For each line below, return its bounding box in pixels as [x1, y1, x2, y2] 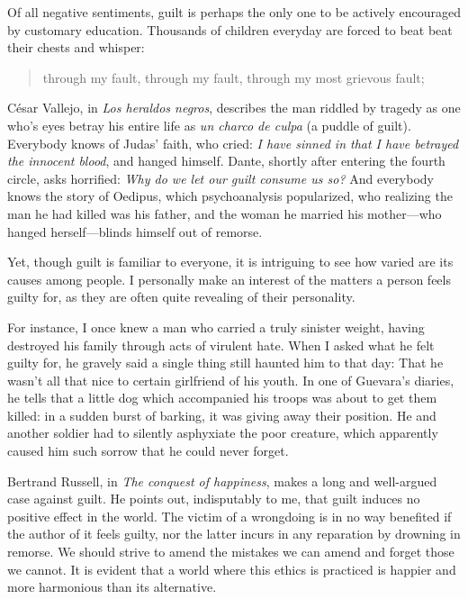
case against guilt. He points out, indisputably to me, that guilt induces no [7, 489, 420, 508]
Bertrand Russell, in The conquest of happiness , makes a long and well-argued [7, 471, 437, 490]
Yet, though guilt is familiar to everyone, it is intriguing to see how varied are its [7, 252, 454, 271]
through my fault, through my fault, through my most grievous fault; [42, 68, 425, 86]
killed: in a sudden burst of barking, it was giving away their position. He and [7, 405, 436, 424]
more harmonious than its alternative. [7, 577, 217, 596]
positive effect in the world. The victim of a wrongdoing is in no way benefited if [7, 506, 452, 525]
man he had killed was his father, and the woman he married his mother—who [7, 204, 442, 222]
